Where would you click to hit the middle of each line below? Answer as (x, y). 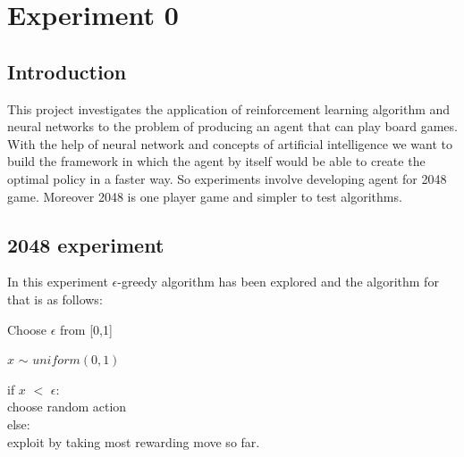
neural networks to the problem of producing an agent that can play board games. (232, 126)
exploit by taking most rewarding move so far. (134, 441)
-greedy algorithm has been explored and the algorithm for (278, 282)
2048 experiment (86, 244)
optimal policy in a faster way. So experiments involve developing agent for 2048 (227, 178)
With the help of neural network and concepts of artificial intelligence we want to (230, 143)
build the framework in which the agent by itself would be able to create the (216, 161)
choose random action (67, 407)
